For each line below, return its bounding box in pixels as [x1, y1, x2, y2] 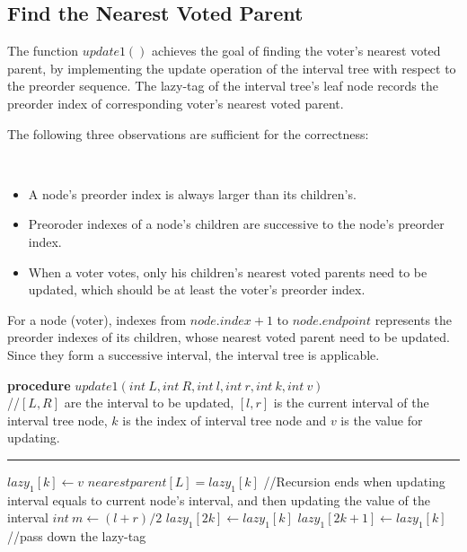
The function [7, 41, 78, 60]
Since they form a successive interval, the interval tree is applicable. [7, 345, 380, 364]
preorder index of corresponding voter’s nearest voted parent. [7, 93, 344, 112]
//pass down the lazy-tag [7, 527, 146, 546]
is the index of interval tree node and [122, 410, 327, 429]
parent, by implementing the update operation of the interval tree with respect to [7, 58, 456, 77]
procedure [7, 375, 71, 394]
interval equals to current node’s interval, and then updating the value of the [7, 490, 430, 509]
